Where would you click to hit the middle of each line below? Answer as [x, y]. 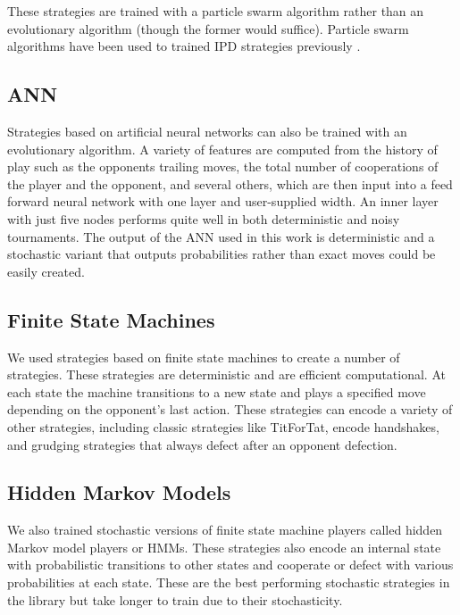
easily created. [46, 271]
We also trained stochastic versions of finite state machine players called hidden [225, 530]
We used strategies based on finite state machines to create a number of [204, 357]
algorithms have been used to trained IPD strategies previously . [184, 46]
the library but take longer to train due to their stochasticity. [175, 599]
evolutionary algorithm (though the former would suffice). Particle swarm [208, 28]
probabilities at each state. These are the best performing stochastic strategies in [229, 582]
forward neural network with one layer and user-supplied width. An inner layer [223, 201]
